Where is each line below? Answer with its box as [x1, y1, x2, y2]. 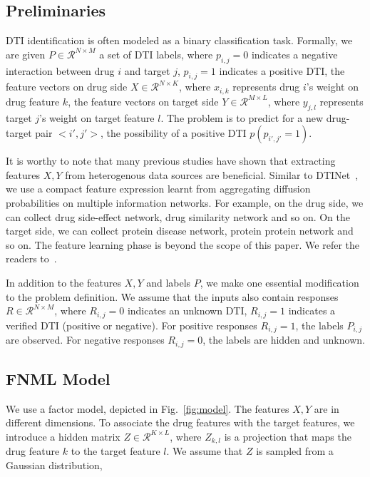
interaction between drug [6, 63, 115, 78]
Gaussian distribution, [6, 457, 103, 472]
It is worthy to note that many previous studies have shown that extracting [6, 153, 336, 168]
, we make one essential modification [200, 275, 359, 289]
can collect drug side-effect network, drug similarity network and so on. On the [6, 209, 351, 224]
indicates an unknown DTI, [127, 303, 247, 318]
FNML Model [6, 367, 111, 389]
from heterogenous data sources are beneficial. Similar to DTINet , [65, 167, 359, 182]
